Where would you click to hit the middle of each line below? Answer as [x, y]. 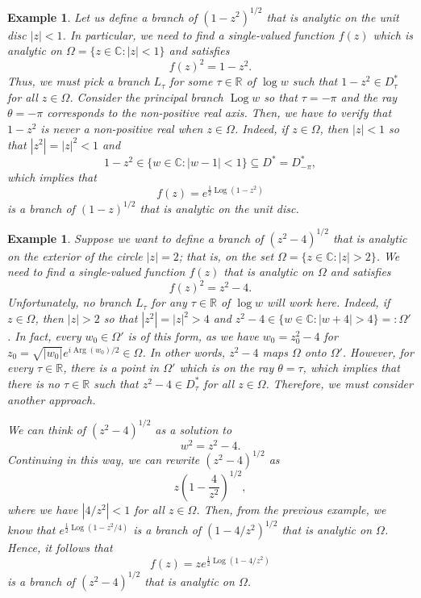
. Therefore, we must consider [339, 383]
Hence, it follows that [60, 548]
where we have [43, 509]
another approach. [52, 399]
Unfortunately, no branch [69, 302]
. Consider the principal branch [146, 96]
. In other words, [184, 351]
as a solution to [194, 429]
